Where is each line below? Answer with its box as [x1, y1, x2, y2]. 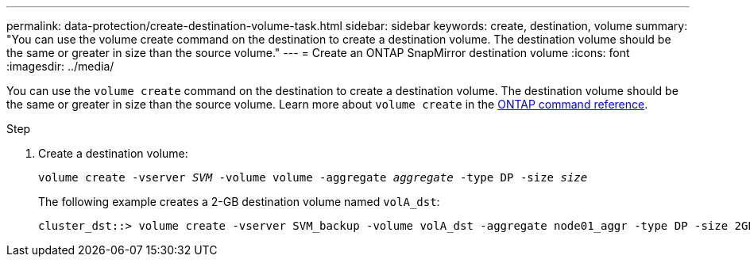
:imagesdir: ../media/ [6, 59, 114, 73]
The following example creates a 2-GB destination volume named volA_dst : [38, 195, 440, 208]
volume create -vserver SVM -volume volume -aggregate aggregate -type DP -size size [38, 171, 588, 184]
